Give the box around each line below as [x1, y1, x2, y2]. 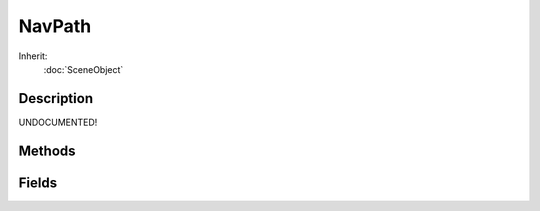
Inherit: [18, 50, 48, 62]
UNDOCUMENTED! [18, 116, 98, 128]
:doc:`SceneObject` [43, 63, 124, 75]
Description [18, 90, 94, 107]
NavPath [18, 15, 92, 37]
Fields [18, 174, 58, 191]
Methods [18, 142, 76, 159]
